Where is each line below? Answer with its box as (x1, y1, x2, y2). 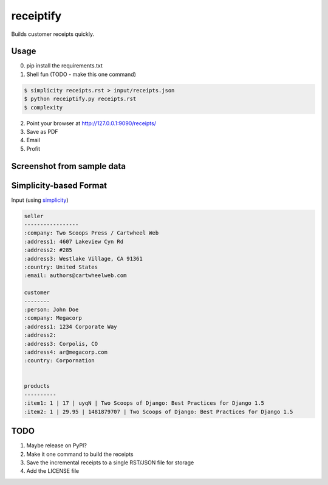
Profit (26, 145, 41, 152)
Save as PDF (26, 128, 58, 135)
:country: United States (24, 264, 98, 270)
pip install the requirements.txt (26, 62, 103, 69)
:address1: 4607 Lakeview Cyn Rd (24, 238, 124, 245)
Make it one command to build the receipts (26, 450, 134, 458)
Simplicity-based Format (11, 180, 108, 191)
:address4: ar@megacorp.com (24, 348, 108, 356)
